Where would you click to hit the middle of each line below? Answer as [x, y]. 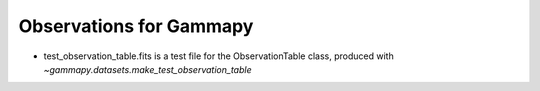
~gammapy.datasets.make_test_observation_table [147, 69]
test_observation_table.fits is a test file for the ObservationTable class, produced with [218, 56]
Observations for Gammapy [136, 26]
